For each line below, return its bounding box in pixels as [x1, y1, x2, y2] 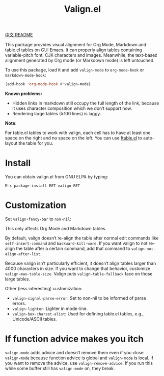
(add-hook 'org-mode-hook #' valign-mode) [5, 82, 91, 87]
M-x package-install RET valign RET [5, 183, 80, 188]
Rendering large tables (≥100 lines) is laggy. [12, 111, 102, 117]
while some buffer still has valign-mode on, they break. [5, 365, 115, 371]
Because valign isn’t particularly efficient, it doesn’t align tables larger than [5, 260, 156, 266]
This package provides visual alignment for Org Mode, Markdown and [5, 42, 146, 48]
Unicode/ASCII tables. [12, 316, 57, 322]
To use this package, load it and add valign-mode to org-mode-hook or [5, 67, 144, 73]
